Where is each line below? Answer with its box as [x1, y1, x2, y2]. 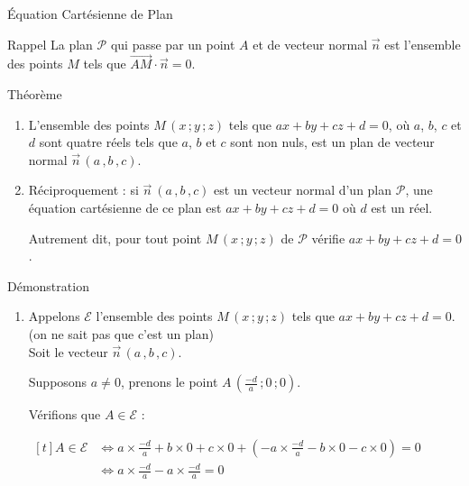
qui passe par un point [110, 34, 235, 53]
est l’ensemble [384, 34, 461, 53]
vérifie [311, 228, 345, 247]
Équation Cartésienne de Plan [7, 5, 173, 23]
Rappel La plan [7, 34, 93, 53]
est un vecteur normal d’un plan [214, 180, 392, 199]
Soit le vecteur [28, 342, 108, 361]
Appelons [28, 307, 80, 326]
